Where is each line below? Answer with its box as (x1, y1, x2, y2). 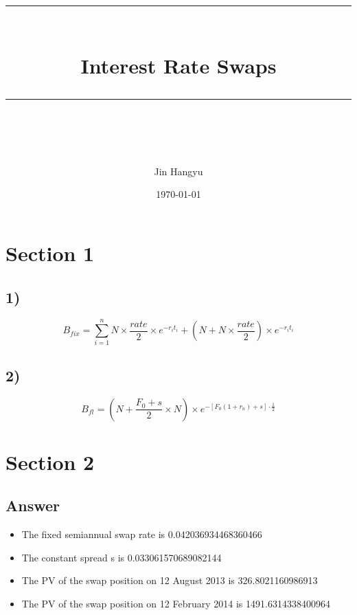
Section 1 (5, 238, 95, 267)
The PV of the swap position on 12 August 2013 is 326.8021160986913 (21, 573, 318, 588)
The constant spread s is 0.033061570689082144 (21, 550, 222, 564)
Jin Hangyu (154, 164, 203, 178)
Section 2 (5, 447, 95, 476)
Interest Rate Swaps (80, 52, 277, 80)
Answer (5, 495, 60, 516)
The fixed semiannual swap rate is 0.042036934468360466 (21, 527, 262, 541)
